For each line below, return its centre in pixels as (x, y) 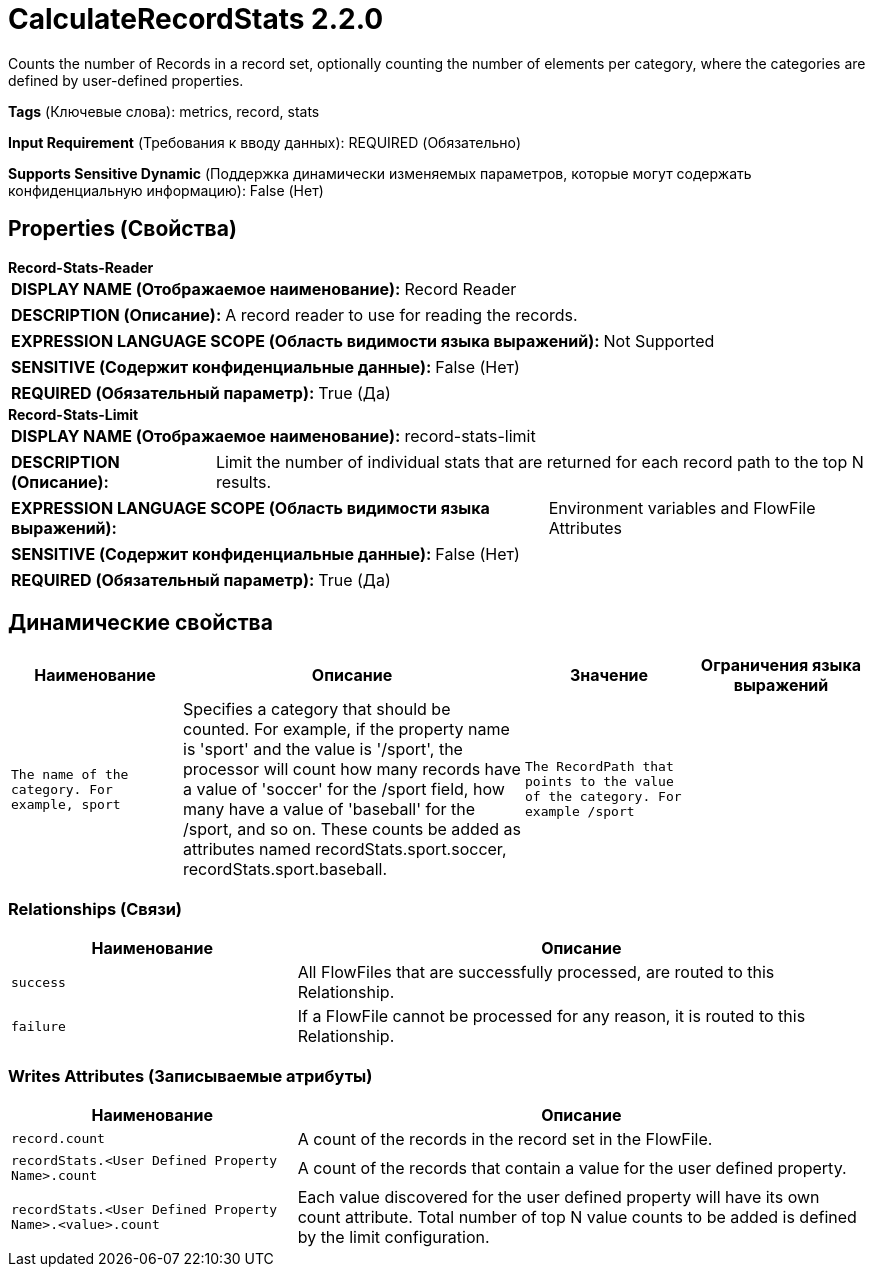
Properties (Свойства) (122, 229)
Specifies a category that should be (317, 709)
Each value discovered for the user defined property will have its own (558, 1196)
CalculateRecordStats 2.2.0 (196, 19)
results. (243, 481)
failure (38, 1026)
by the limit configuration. (393, 1236)
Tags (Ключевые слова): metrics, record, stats (164, 111)
